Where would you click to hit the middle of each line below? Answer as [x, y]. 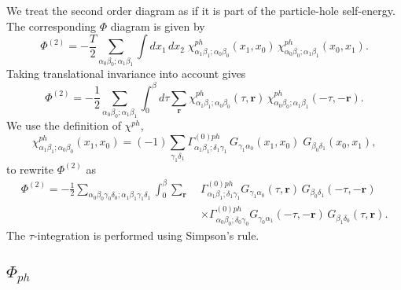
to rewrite [30, 169]
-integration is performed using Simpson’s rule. [146, 235]
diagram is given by [158, 26]
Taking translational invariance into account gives [126, 73]
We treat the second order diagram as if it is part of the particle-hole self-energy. [201, 10]
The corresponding [52, 26]
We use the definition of [64, 125]
